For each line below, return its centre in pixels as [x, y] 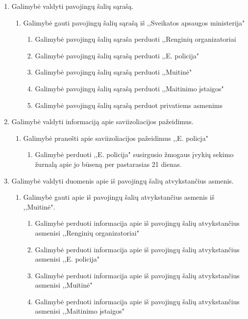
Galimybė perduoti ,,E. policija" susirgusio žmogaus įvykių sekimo [134, 154]
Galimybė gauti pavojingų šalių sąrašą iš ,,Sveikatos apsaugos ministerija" [134, 22]
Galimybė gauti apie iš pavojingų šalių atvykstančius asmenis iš [119, 197]
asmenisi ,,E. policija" [67, 259]
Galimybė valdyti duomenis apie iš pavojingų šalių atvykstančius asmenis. [123, 180]
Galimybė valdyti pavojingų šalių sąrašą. [73, 6]
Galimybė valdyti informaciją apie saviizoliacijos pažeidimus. [102, 121]
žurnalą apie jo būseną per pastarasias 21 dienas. [108, 164]
